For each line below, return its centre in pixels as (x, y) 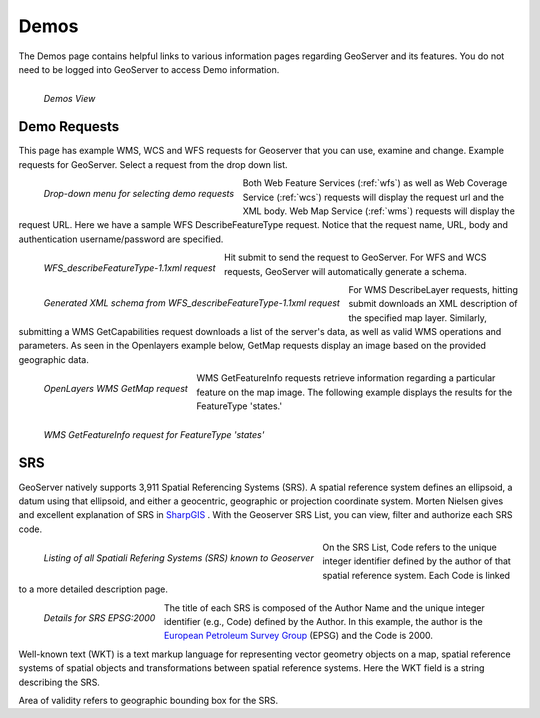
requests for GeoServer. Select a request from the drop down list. (153, 164)
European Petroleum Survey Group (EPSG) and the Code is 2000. (298, 636)
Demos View (69, 99)
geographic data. (54, 359)
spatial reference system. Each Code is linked (415, 575)
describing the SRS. (59, 682)
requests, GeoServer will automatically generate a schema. (345, 271)
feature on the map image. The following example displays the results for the (354, 392)
